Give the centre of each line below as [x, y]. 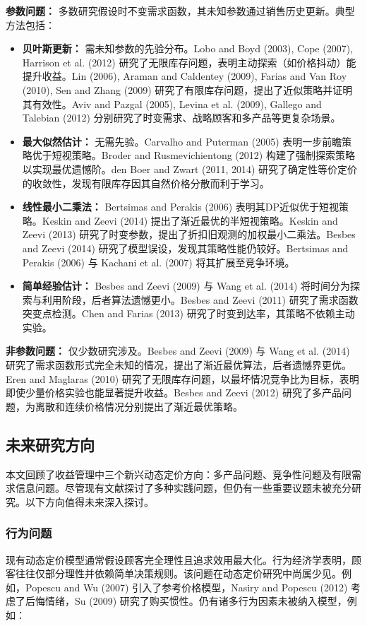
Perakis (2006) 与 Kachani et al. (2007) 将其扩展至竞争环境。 [158, 262]
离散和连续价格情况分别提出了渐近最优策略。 [139, 406]
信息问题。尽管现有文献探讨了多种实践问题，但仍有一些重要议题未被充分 [183, 488]
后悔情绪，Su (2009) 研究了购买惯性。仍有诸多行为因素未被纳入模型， [186, 601]
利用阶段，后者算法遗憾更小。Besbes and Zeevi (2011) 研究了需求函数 [200, 299]
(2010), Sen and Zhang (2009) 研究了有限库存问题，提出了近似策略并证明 [187, 89]
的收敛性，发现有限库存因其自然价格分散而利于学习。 [146, 183]
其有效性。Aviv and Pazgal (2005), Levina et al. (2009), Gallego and [172, 104]
